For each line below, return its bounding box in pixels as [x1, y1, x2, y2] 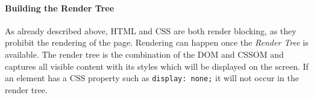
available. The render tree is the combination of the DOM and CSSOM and [5, 47, 284, 60]
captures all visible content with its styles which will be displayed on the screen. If [5, 60, 309, 72]
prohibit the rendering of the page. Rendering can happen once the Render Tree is [5, 36, 309, 49]
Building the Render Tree [5, 1, 115, 14]
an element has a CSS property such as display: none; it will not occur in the [5, 72, 299, 84]
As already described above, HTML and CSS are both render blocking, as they [5, 24, 297, 37]
